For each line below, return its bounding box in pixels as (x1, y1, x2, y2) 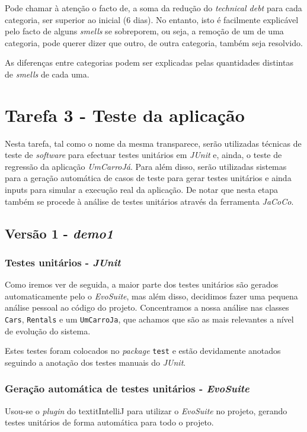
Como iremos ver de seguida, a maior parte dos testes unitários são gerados (5, 278, 279, 291)
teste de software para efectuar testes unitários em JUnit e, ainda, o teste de (5, 149, 282, 161)
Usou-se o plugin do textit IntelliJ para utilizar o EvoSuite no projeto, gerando (5, 404, 287, 417)
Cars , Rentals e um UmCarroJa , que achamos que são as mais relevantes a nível (5, 313, 294, 325)
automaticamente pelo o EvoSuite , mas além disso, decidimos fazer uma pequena (5, 289, 298, 302)
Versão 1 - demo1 (5, 224, 114, 242)
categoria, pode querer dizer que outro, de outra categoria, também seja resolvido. (5, 36, 303, 49)
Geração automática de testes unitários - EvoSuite (5, 381, 250, 396)
